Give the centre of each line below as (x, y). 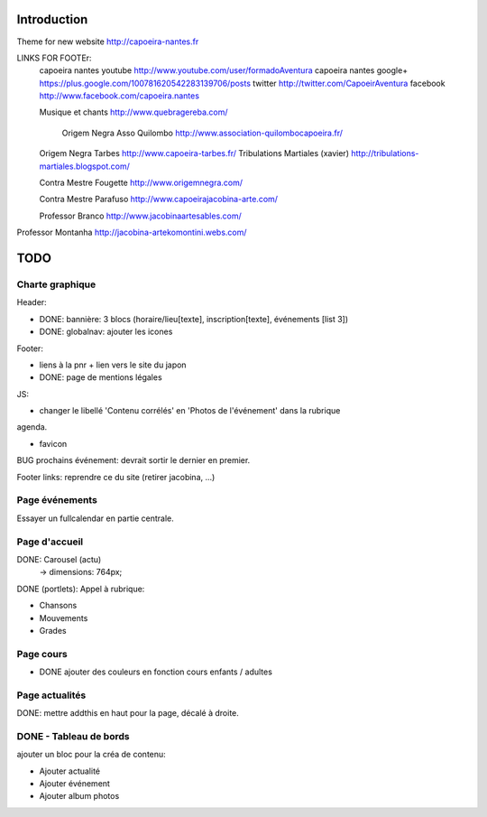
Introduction (52, 19)
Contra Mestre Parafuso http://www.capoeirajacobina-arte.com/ (159, 200)
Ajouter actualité (70, 771)
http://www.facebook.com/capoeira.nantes (119, 96)
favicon (53, 443)
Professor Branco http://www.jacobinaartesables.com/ (141, 216)
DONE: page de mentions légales (101, 377)
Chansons (58, 606)
